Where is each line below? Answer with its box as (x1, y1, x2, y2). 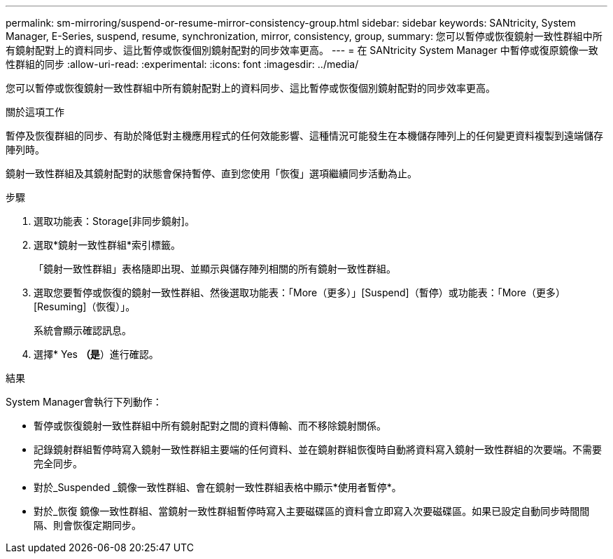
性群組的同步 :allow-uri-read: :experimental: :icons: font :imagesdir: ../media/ (6, 58, 359, 70)
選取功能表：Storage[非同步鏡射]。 (34, 215, 195, 227)
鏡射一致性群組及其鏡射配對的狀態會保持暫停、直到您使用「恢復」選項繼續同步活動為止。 (6, 167, 417, 179)
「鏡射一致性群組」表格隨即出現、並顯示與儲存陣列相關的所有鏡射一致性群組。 (34, 263, 396, 275)
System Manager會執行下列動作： (6, 396, 162, 408)
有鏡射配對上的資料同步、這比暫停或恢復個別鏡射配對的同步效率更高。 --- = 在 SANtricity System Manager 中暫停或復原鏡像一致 (6, 44, 598, 56)
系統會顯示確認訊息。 (34, 324, 132, 336)
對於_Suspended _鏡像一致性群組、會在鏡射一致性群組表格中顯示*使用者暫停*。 (34, 481, 402, 493)
